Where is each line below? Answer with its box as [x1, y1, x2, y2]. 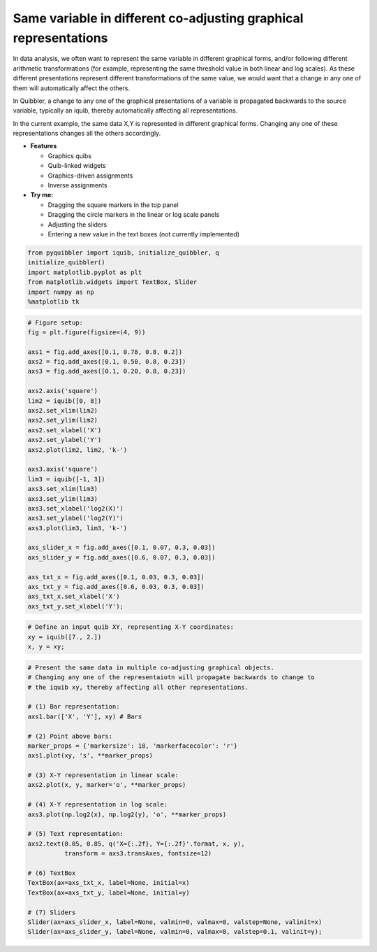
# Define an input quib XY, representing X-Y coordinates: [27, 623, 234, 631]
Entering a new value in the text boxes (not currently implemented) [47, 229, 240, 238]
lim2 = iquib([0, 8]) [27, 397, 102, 405]
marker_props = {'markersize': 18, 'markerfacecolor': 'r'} [27, 741, 238, 750]
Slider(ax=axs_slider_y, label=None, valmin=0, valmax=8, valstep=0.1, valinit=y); [27, 928, 323, 936]
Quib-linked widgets [47, 162, 106, 170]
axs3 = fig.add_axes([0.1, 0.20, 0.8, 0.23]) [27, 367, 186, 376]
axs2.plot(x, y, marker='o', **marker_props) [27, 781, 186, 789]
